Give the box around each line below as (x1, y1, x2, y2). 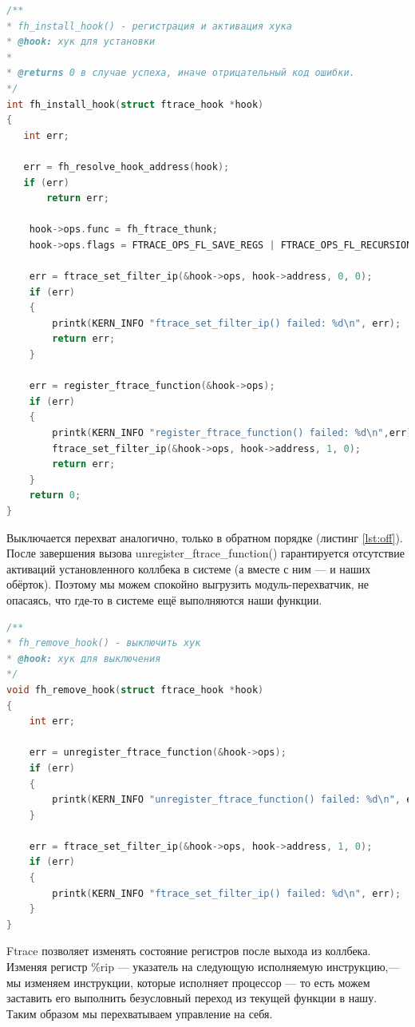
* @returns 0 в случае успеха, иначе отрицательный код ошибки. (6, 67, 355, 79)
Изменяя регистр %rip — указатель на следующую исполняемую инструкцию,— (6, 958, 400, 975)
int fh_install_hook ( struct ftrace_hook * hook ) (6, 98, 264, 110)
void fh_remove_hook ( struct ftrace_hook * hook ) (6, 684, 264, 696)
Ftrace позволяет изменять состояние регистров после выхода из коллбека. (6, 942, 371, 959)
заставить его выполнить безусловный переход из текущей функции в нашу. (6, 989, 377, 1006)
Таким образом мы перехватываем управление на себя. (6, 1005, 273, 1021)
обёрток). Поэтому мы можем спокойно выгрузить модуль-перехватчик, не (6, 576, 369, 593)
